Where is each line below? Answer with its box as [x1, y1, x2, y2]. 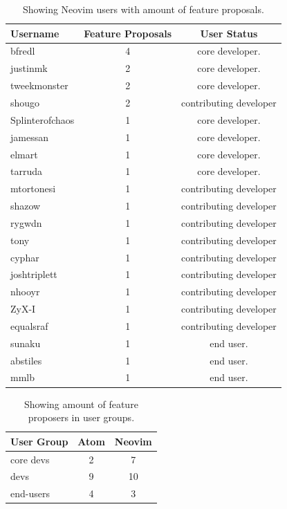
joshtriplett [10, 267, 57, 281]
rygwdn [10, 215, 42, 230]
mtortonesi [10, 181, 56, 196]
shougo [10, 95, 40, 109]
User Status [200, 26, 258, 40]
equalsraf [10, 318, 48, 333]
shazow [10, 198, 41, 213]
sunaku [10, 335, 41, 350]
